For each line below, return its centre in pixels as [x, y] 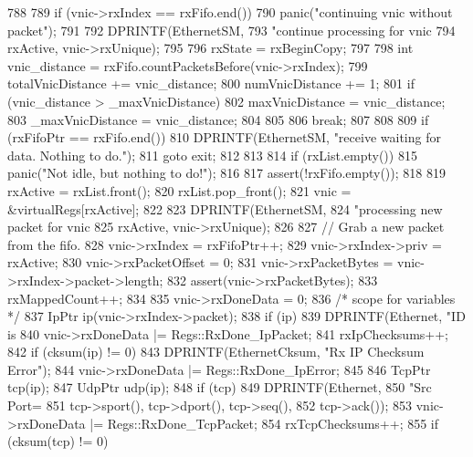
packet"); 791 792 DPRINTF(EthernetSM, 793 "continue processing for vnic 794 [231, 30]
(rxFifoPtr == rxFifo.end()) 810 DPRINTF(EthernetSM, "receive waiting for [224, 137]
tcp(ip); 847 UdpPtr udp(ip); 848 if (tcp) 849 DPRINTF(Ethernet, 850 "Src [220, 387]
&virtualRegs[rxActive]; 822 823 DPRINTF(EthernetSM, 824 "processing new [225, 208]
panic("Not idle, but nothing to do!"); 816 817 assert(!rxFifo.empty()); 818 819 [226, 173]
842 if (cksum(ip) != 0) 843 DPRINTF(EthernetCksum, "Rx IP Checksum [216, 352]
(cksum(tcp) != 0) [58, 441]
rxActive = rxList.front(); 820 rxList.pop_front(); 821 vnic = [179, 190]
